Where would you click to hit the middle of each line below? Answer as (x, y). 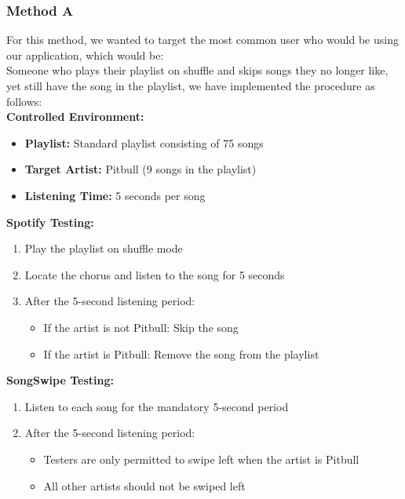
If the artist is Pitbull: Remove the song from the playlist (181, 353)
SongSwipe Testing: (60, 380)
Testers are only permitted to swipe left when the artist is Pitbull (201, 459)
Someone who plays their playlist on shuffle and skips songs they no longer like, (197, 70)
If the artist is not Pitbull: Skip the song (141, 327)
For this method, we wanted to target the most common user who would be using (202, 40)
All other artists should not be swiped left (144, 485)
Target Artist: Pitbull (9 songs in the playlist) (140, 169)
